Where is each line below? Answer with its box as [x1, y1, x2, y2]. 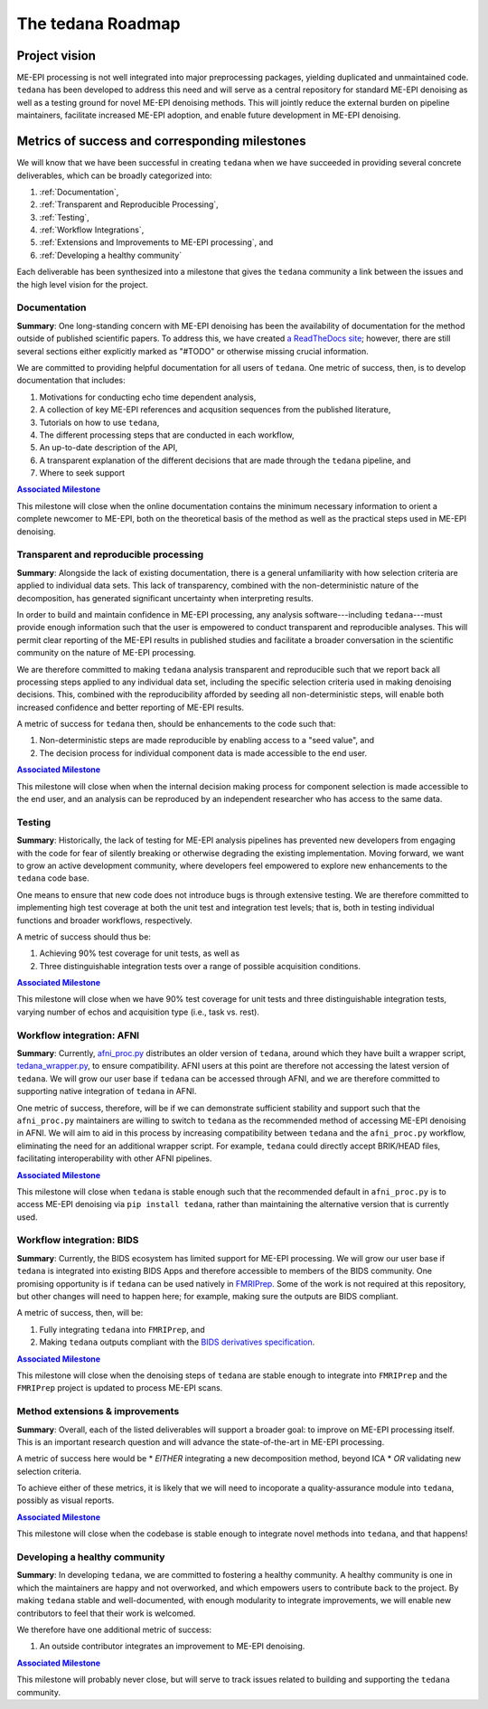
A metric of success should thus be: [16, 931, 151, 942]
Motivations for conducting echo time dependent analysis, [39, 392, 257, 402]
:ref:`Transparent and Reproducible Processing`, [39, 199, 219, 210]
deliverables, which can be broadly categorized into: [16, 170, 212, 181]
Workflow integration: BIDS [16, 1234, 139, 1247]
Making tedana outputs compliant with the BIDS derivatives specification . [39, 1336, 315, 1347]
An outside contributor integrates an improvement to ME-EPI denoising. [39, 1641, 305, 1652]
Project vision [16, 48, 97, 63]
